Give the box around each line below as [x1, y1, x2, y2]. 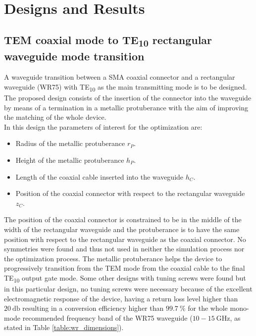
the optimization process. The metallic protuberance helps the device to [4, 253, 222, 263]
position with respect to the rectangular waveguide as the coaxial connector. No [4, 234, 246, 244]
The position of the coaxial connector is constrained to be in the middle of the [4, 214, 242, 225]
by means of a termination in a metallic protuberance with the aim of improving [4, 102, 248, 112]
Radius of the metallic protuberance [15, 138, 125, 148]
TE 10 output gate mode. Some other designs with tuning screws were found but [4, 272, 246, 284]
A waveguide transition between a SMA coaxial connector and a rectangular [4, 72, 235, 82]
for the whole [188, 303, 228, 313]
